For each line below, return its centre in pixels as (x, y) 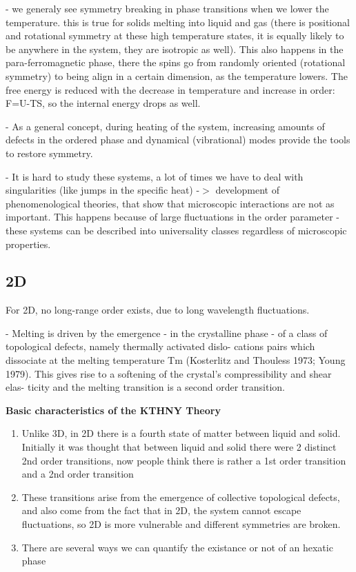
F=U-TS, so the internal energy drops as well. (103, 103)
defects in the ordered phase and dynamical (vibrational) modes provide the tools (178, 140)
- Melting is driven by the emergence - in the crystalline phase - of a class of (167, 333)
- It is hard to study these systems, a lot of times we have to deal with (155, 176)
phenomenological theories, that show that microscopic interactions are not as (170, 203)
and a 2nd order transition (78, 474)
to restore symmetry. (49, 153)
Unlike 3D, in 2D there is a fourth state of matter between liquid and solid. (181, 433)
